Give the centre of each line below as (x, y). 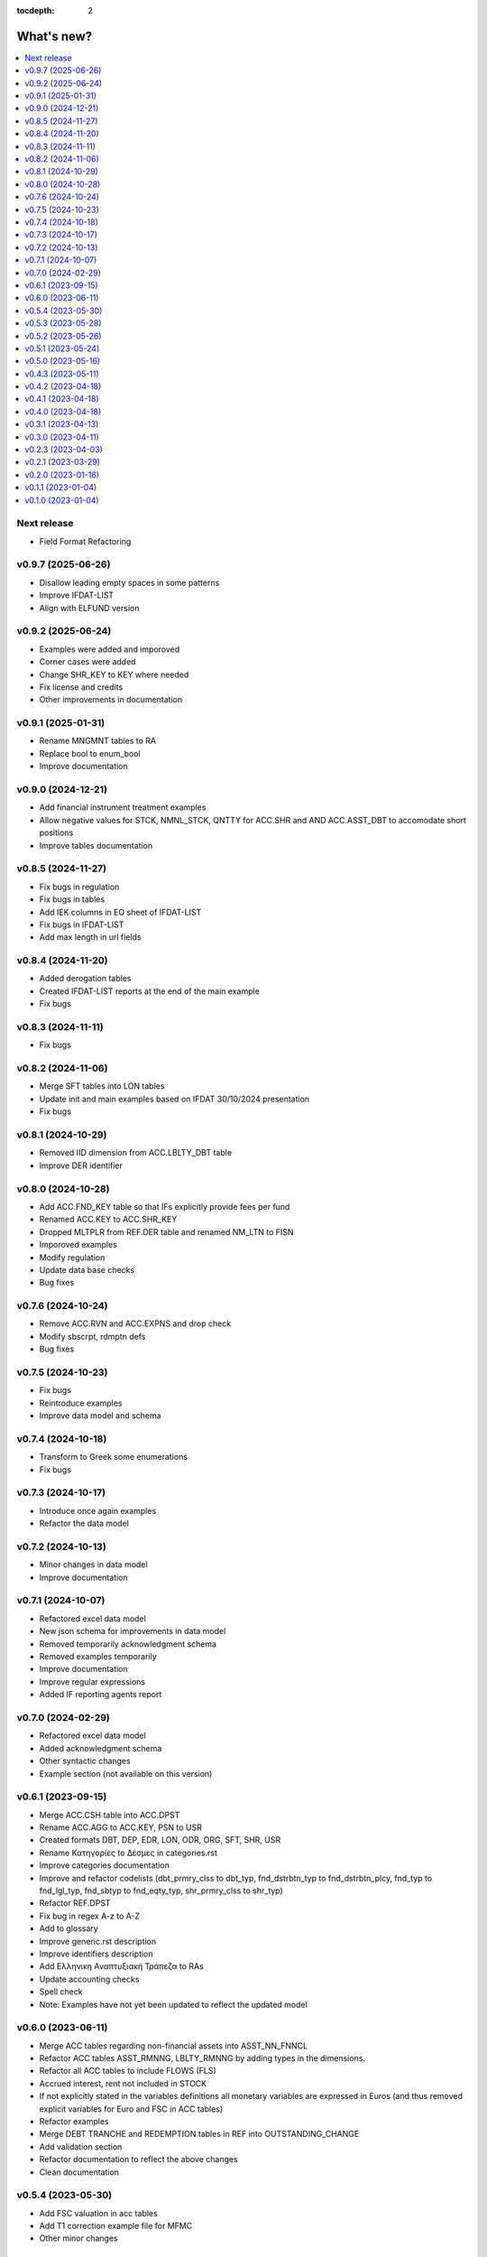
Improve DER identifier (81, 1166)
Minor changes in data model (93, 1565)
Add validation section (81, 2146)
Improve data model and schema (100, 1416)
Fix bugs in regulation (79, 887)
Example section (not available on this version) (126, 1773)
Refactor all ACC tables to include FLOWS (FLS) (128, 2071)
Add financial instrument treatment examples (123, 807)
